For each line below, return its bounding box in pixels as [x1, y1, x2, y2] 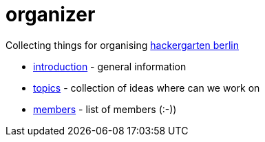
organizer [6, 3, 96, 26]
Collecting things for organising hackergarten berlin [6, 39, 239, 51]
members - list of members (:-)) [33, 103, 177, 115]
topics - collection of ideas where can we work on [33, 81, 260, 94]
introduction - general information [33, 60, 187, 72]
